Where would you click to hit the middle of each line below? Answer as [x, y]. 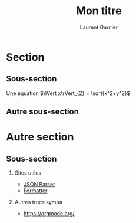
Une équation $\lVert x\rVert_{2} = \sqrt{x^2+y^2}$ [68, 93]
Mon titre [99, 11]
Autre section [40, 137]
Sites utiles [28, 173]
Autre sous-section [43, 112]
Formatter [35, 191]
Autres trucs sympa [39, 202]
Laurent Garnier [99, 27]
